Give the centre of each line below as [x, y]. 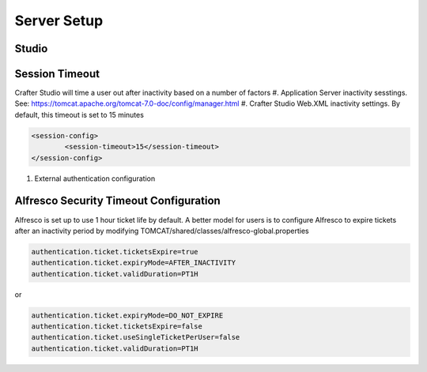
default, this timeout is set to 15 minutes [79, 115]
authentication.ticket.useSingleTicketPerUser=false [136, 337]
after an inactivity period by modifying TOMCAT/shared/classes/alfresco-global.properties [162, 231]
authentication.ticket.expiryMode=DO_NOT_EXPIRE [127, 315]
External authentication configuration [95, 178]
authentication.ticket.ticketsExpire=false [117, 327]
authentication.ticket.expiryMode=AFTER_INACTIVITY [134, 263]
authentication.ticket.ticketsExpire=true [115, 252]
